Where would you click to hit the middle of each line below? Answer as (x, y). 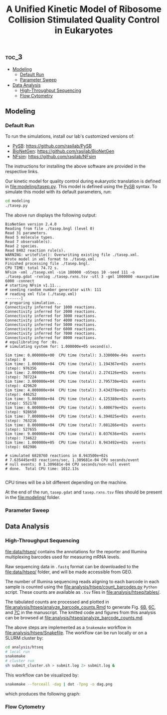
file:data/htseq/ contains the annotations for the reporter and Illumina (76, 551)
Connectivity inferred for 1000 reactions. (51, 307)
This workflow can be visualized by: (42, 675)
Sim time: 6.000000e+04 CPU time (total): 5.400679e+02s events (76, 408)
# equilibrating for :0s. (32, 342)
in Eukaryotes (84, 30)
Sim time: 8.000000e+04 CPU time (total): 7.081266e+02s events (76, 425)
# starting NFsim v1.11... (33, 285)
